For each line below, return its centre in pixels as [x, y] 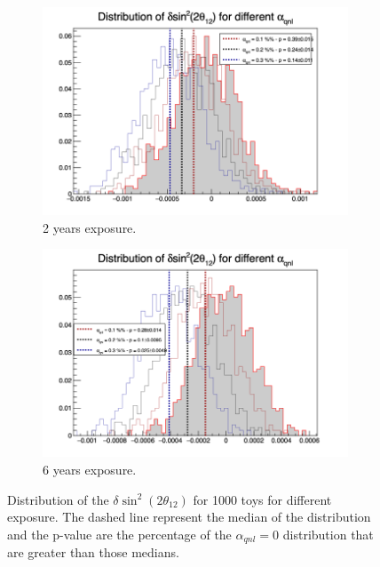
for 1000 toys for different [262, 499]
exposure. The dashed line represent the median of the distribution [189, 517]
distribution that [328, 534]
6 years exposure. [90, 469]
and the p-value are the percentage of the [119, 534]
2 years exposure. [90, 227]
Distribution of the [58, 499]
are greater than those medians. [93, 552]
